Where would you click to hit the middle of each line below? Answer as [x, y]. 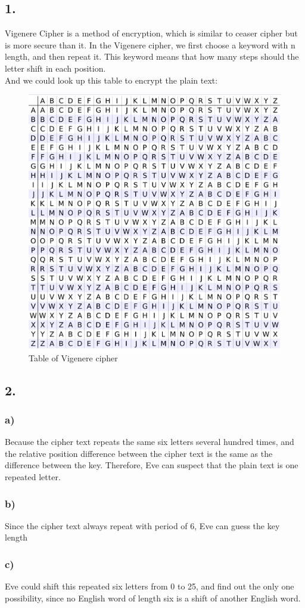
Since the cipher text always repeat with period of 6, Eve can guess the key [142, 525]
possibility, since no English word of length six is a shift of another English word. [153, 598]
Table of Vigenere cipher [73, 357]
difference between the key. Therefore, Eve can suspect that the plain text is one [152, 465]
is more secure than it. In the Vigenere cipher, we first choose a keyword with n [150, 44]
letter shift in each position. [55, 68]
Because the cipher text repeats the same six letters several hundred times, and [150, 442]
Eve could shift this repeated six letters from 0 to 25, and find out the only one [150, 586]
